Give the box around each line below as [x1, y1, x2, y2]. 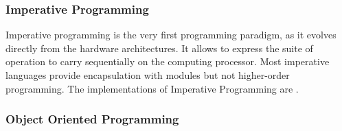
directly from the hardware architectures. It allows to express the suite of [5, 40, 313, 55]
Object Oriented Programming [5, 110, 179, 128]
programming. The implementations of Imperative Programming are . [5, 81, 299, 95]
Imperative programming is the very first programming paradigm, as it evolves [5, 27, 337, 42]
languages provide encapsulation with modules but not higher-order [5, 68, 290, 82]
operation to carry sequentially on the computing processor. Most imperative [5, 54, 330, 69]
